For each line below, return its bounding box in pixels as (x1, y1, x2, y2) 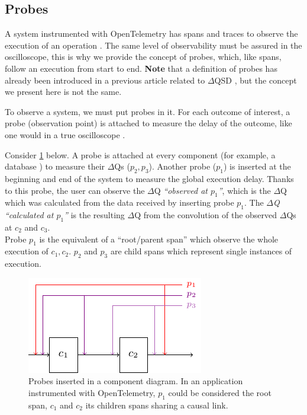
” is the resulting (64, 209, 125, 221)
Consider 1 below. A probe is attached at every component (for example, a (5, 148, 276, 161)
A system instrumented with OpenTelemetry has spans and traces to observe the (5, 27, 298, 40)
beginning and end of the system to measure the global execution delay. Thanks (5, 172, 294, 184)
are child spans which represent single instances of (110, 245, 292, 257)
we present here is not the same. (5, 85, 122, 98)
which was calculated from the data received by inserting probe (5, 196, 234, 209)
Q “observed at (154, 184, 208, 196)
